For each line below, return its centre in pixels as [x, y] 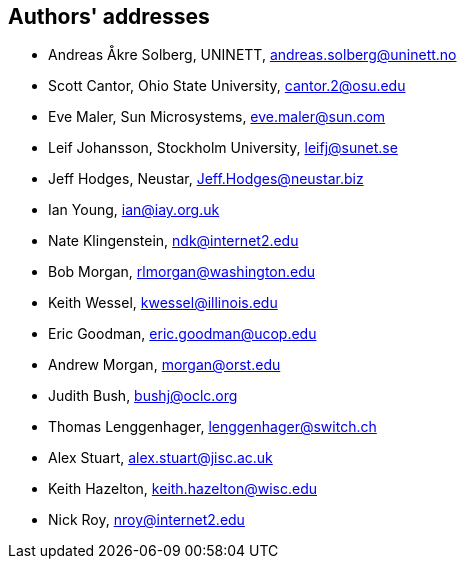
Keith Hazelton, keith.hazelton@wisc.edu [182, 489]
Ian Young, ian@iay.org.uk [134, 210]
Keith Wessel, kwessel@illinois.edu [163, 303]
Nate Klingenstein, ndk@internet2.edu [173, 241]
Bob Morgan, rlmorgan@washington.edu [182, 272]
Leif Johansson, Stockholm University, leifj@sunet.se [223, 148]
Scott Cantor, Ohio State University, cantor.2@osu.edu [227, 86]
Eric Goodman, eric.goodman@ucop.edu [182, 334]
